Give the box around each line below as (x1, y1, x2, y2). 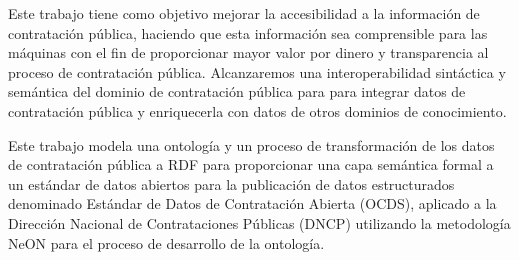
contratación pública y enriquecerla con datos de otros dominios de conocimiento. (8, 100, 507, 121)
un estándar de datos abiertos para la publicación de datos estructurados (8, 173, 455, 194)
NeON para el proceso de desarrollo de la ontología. (8, 232, 325, 253)
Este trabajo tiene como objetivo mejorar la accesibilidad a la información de (8, 3, 480, 23)
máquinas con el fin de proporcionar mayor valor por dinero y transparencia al (8, 42, 489, 63)
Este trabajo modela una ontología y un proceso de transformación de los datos (8, 134, 495, 155)
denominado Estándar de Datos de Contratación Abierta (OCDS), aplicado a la (8, 193, 497, 214)
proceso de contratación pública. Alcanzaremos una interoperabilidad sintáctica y (8, 61, 506, 82)
